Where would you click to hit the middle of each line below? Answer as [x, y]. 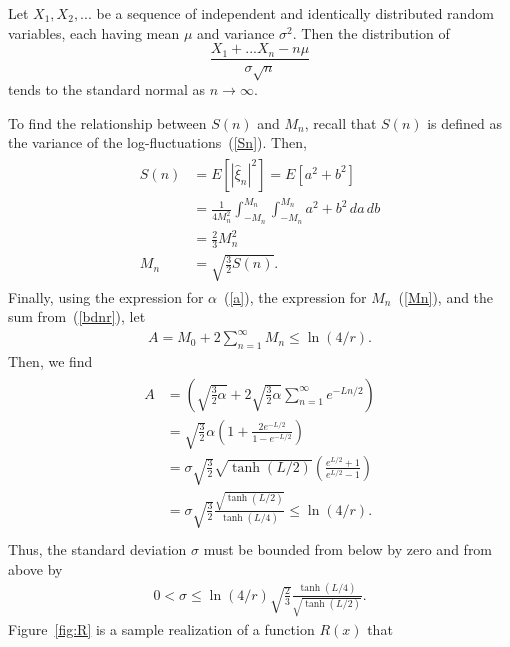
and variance [236, 32]
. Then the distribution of [371, 32]
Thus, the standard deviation [97, 549]
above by [35, 568]
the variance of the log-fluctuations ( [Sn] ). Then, [157, 142]
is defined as [464, 122]
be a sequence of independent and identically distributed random [295, 13]
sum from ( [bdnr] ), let [77, 316]
